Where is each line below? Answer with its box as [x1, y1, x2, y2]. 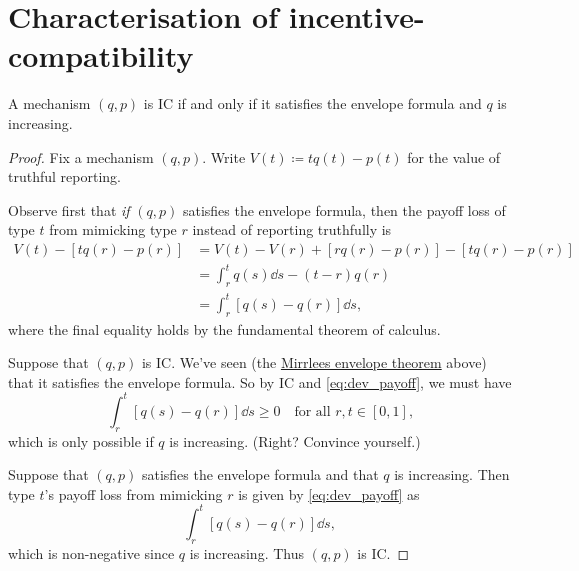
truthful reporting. [8, 166, 121, 187]
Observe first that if [8, 199, 130, 220]
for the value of [407, 146, 501, 167]
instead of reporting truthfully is [192, 219, 392, 240]
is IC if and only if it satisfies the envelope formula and [143, 93, 482, 114]
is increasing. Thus [189, 542, 304, 563]
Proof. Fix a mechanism [8, 146, 154, 167]
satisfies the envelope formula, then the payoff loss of [182, 199, 506, 220]
